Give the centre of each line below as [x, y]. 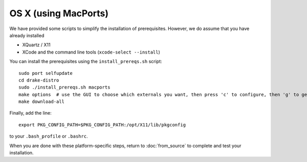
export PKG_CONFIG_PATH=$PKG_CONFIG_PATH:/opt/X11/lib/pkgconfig [102, 125]
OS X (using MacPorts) [59, 13]
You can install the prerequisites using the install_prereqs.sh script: [86, 62]
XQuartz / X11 [36, 45]
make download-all [42, 102]
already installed [27, 35]
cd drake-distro [39, 80]
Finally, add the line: [31, 113]
